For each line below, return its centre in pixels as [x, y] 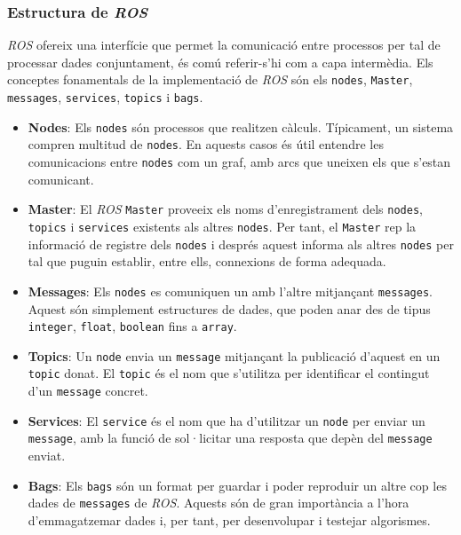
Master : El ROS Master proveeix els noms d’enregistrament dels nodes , [225, 209]
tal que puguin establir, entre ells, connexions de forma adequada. [207, 261]
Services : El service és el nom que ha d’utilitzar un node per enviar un [227, 420]
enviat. [47, 456]
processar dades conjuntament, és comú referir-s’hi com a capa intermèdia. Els [220, 62]
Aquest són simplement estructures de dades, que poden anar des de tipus [229, 308]
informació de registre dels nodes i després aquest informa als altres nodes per [241, 244]
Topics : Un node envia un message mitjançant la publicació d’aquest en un [234, 355]
